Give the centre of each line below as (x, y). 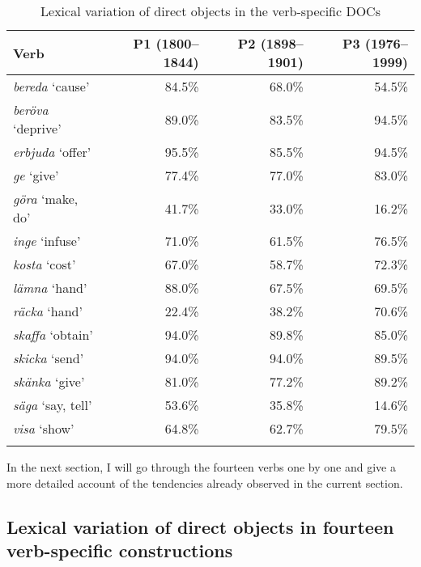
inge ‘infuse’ (47, 241)
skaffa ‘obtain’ (53, 334)
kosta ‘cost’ (45, 264)
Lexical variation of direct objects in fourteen (200, 526)
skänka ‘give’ (49, 381)
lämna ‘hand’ (50, 288)
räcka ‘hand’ (48, 311)
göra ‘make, (46, 199)
